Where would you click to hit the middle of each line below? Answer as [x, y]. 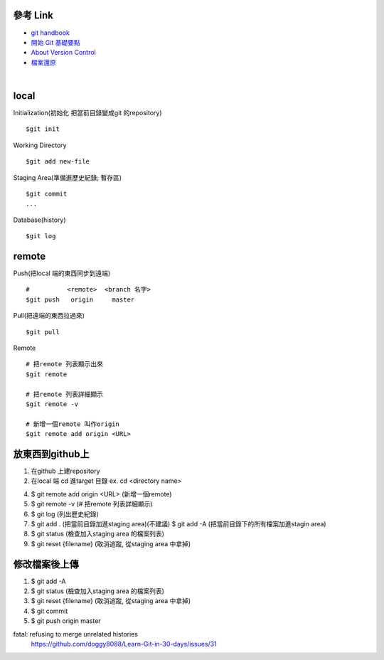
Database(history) [40, 220]
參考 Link [33, 15]
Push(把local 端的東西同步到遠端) [62, 273]
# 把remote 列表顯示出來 [64, 364]
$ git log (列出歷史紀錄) [65, 514]
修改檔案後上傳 [46, 564]
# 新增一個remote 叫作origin [73, 424]
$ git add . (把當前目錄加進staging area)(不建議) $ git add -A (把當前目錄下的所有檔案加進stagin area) [178, 523]
